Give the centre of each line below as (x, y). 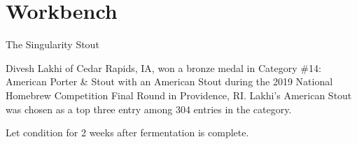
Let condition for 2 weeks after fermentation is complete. (127, 132)
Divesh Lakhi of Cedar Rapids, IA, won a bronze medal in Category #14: (163, 67)
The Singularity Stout (52, 44)
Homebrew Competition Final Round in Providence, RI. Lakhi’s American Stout (179, 95)
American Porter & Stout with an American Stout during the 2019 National (169, 81)
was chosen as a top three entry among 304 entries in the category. (149, 109)
